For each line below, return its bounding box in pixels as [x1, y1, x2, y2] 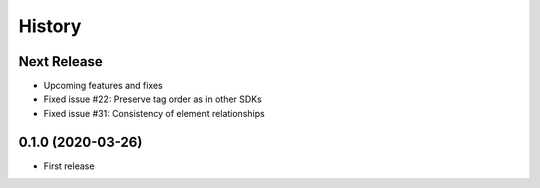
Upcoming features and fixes [43, 80, 164, 92]
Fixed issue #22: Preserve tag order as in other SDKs [43, 93, 262, 105]
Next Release [18, 53, 104, 70]
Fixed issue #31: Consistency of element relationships [43, 107, 265, 119]
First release [43, 160, 95, 172]
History [18, 15, 82, 37]
